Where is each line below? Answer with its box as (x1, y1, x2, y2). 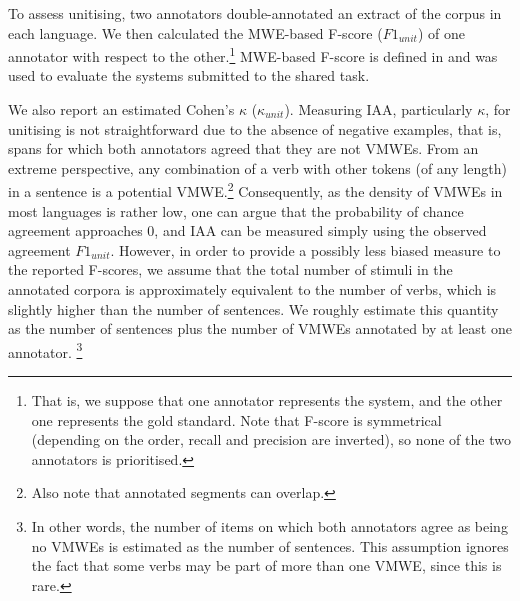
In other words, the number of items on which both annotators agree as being (31, 516, 508, 537)
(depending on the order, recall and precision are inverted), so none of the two (31, 429, 511, 450)
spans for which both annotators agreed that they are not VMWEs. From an (8, 138, 479, 159)
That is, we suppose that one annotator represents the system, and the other (31, 390, 503, 411)
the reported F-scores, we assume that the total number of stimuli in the (8, 259, 453, 280)
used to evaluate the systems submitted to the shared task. (8, 65, 370, 86)
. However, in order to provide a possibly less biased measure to (110, 239, 501, 260)
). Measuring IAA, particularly (284, 99, 473, 120)
